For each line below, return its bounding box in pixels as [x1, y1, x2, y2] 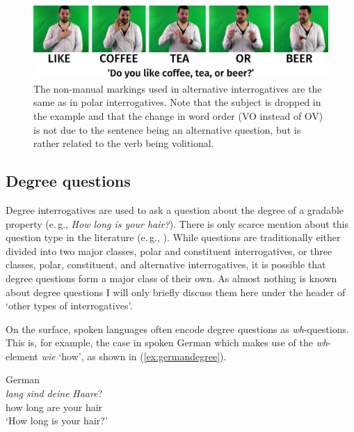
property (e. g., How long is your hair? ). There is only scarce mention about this [6, 216, 348, 231]
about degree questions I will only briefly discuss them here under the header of [6, 284, 346, 299]
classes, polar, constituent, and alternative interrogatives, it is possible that [6, 257, 326, 272]
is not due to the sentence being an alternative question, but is [33, 122, 301, 137]
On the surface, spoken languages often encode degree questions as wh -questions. [6, 321, 349, 336]
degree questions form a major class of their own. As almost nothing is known [6, 270, 337, 285]
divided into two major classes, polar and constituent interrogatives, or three [6, 243, 332, 258]
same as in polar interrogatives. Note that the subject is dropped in [33, 95, 321, 109]
